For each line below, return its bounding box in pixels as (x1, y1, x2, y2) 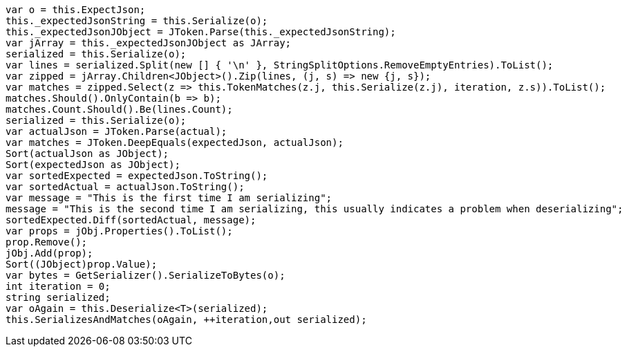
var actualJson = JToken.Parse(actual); (6, 126, 227, 137)
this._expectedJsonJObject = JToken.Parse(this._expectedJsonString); (6, 26, 396, 37)
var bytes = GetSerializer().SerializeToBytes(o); (6, 270, 286, 281)
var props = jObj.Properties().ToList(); (6, 225, 233, 237)
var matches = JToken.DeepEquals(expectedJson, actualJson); (6, 137, 344, 148)
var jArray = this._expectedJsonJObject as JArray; (6, 37, 292, 48)
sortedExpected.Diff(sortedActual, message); (6, 214, 256, 225)
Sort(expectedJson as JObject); (6, 159, 180, 170)
